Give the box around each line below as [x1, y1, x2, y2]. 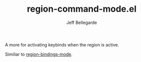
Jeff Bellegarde [66, 20, 97, 25]
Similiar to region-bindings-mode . [5, 51, 73, 57]
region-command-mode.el [26, 3, 137, 15]
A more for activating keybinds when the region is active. [5, 41, 119, 47]
